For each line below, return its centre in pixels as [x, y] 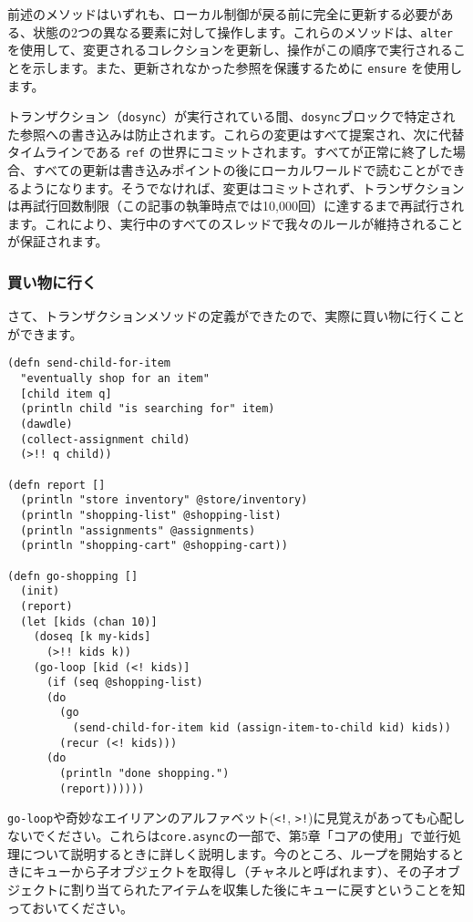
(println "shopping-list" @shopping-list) [151, 515]
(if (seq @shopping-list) [124, 683]
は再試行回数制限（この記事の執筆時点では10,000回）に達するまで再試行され [236, 206]
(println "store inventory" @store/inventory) [164, 500]
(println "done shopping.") [144, 774]
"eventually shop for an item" [115, 379]
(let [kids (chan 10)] [89, 622]
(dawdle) [46, 424]
